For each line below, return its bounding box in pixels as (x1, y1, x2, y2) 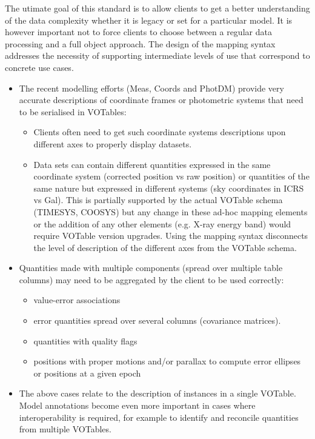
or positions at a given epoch (33, 366, 141, 379)
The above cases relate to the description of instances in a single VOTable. (19, 387, 296, 400)
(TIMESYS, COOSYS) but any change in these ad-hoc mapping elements (33, 205, 308, 218)
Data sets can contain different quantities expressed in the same (33, 158, 271, 170)
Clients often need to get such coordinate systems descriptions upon (33, 126, 286, 138)
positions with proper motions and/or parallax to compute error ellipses (33, 355, 301, 367)
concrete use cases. (5, 61, 74, 73)
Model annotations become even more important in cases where (19, 399, 256, 412)
